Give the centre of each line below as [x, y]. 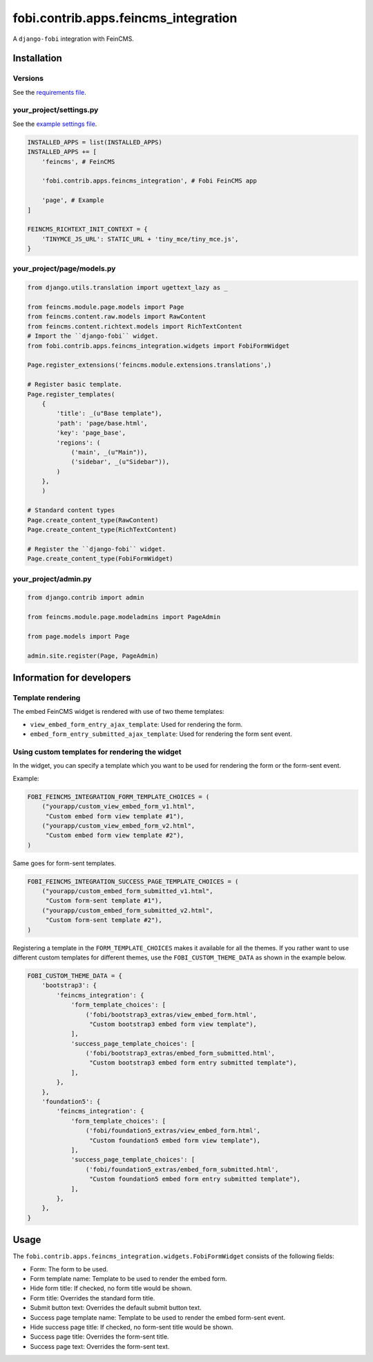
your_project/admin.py [52, 579]
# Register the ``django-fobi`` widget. [96, 549]
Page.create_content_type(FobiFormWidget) [100, 559]
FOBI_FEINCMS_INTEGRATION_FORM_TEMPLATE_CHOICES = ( [118, 797]
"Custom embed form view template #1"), [115, 816]
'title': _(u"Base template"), [109, 414]
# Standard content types [71, 510]
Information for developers [72, 678]
